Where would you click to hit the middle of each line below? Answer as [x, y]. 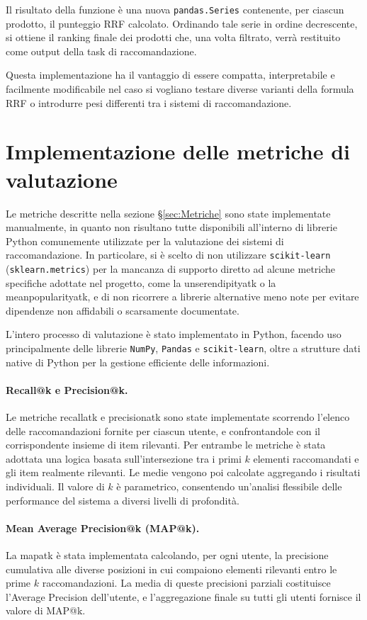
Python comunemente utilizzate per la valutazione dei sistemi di [145, 241]
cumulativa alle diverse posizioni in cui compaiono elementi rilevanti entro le [171, 569]
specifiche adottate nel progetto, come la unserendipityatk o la [141, 282]
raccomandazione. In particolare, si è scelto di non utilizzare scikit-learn [168, 255]
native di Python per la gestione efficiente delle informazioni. [138, 362]
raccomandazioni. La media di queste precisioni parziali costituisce [186, 583]
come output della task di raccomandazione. [101, 51]
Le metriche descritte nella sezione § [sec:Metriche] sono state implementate [168, 213]
